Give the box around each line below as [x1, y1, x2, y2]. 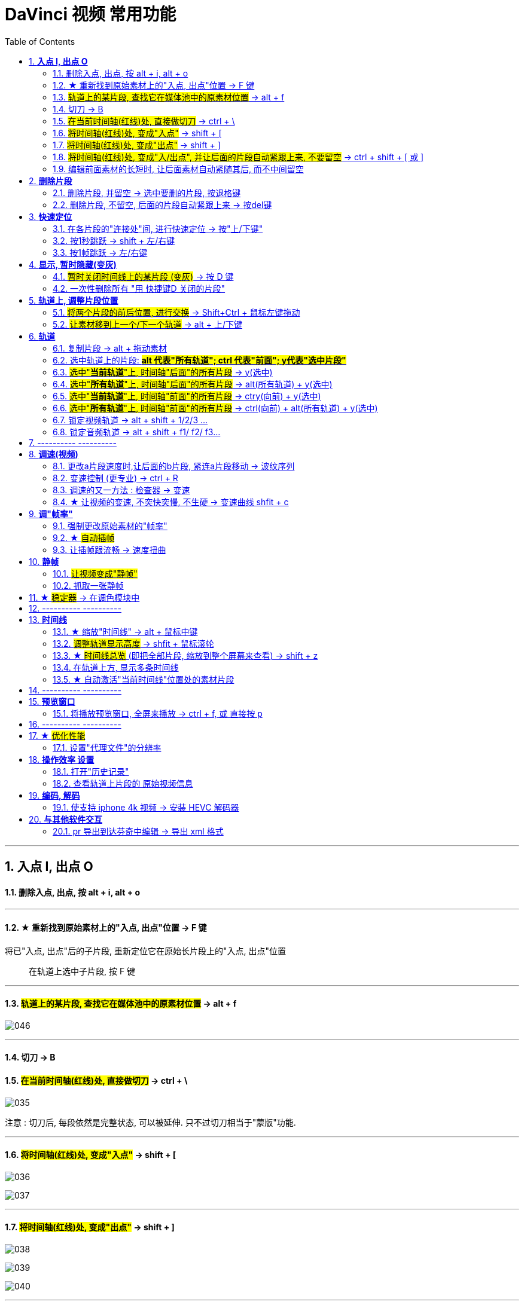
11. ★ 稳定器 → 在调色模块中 [29, 592, 140, 603]
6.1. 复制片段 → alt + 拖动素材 [53, 343, 167, 353]
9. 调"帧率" [29, 508, 73, 519]
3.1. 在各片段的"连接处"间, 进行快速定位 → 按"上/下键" [53, 223, 263, 234]
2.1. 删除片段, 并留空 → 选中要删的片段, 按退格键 [53, 187, 241, 198]
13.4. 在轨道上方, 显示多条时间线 [53, 662, 179, 673]
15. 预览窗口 [29, 696, 75, 707]
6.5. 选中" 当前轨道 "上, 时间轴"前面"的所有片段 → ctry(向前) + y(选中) [53, 390, 321, 401]
